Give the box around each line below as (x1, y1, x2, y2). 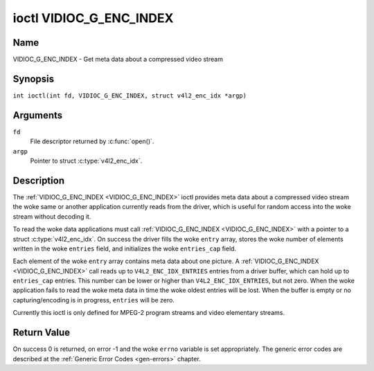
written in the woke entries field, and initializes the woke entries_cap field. (12, 244, 237, 253)
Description (12, 174, 65, 186)
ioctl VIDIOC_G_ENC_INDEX (12, 10, 174, 26)
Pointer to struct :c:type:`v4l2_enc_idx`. (30, 156, 143, 165)
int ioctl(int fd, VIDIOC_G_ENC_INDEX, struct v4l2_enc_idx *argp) (12, 91, 247, 100)
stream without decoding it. (12, 212, 91, 221)
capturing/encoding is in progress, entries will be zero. (12, 296, 175, 304)
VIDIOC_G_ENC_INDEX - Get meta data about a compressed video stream (12, 55, 223, 64)
